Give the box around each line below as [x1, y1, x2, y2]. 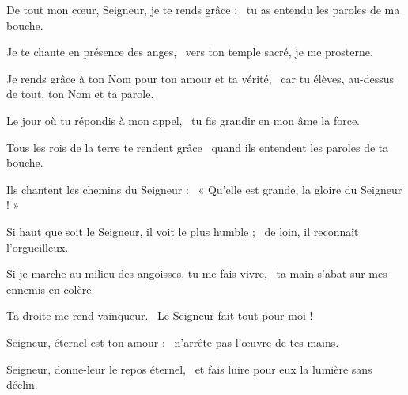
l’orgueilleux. [6, 238, 69, 255]
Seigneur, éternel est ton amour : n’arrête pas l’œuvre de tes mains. [6, 333, 339, 350]
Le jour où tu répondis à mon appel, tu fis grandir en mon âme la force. [6, 112, 361, 128]
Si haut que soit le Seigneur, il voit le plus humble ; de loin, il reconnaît [6, 222, 359, 239]
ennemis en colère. [6, 280, 95, 297]
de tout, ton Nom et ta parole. [6, 85, 154, 102]
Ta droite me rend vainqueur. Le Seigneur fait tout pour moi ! [6, 307, 313, 324]
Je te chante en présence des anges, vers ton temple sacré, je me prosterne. [6, 44, 373, 60]
